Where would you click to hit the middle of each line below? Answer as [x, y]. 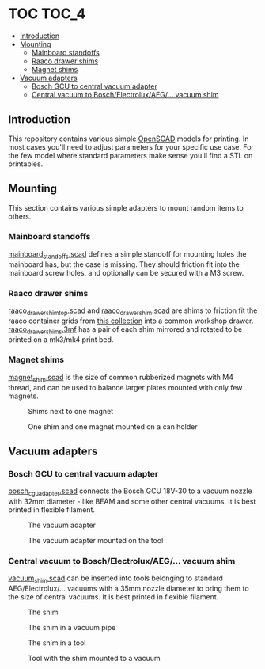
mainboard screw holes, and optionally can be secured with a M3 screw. [126, 272]
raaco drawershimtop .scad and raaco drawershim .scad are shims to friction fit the [133, 311]
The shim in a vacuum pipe [72, 628]
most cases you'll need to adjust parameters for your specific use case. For [131, 146]
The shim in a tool [57, 643]
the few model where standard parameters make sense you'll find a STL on [131, 155]
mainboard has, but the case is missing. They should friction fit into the [124, 264]
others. [20, 216]
